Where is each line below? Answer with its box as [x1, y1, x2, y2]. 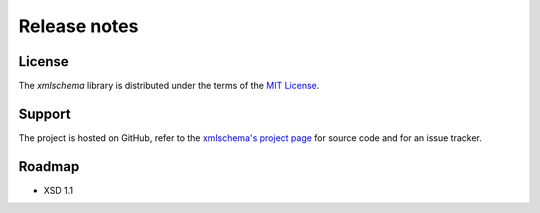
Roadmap [18, 158, 80, 175]
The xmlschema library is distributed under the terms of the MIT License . [18, 80, 320, 92]
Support [18, 105, 71, 122]
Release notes [18, 15, 139, 37]
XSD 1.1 [43, 184, 74, 196]
